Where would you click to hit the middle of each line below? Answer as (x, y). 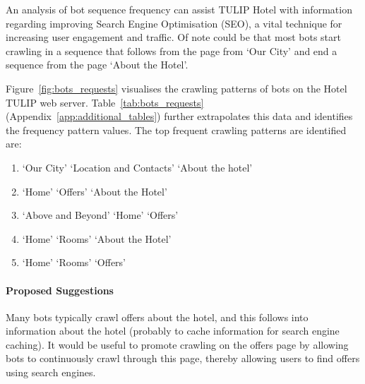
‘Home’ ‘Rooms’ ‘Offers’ (74, 262)
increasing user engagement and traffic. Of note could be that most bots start (173, 37)
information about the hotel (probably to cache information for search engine (173, 331)
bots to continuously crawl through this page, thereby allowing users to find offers (183, 358)
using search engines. (51, 372)
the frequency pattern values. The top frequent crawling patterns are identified (176, 130)
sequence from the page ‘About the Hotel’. (97, 65)
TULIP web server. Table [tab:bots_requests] (105, 102)
